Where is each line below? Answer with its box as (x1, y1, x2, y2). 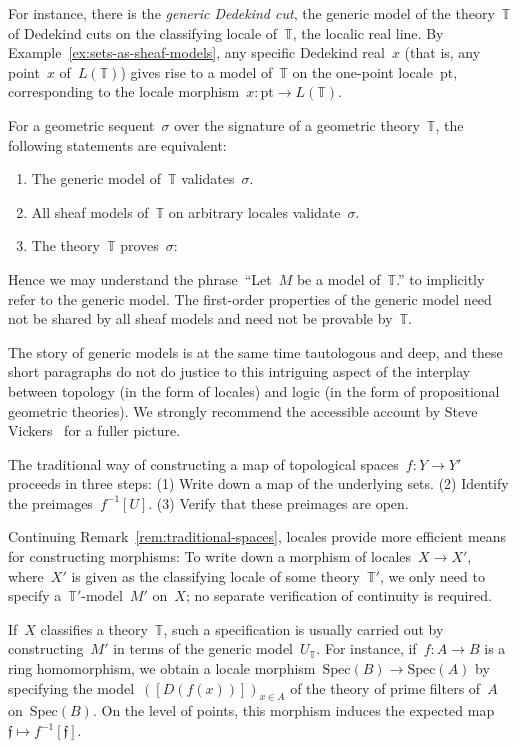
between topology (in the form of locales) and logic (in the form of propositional (8, 380, 500, 401)
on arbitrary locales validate (168, 201, 341, 222)
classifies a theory (40, 618, 148, 639)
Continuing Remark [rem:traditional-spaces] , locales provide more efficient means (8, 526, 507, 547)
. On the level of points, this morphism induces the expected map (92, 700, 495, 721)
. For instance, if (316, 638, 417, 659)
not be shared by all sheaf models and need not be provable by (8, 308, 393, 329)
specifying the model (8, 677, 135, 698)
